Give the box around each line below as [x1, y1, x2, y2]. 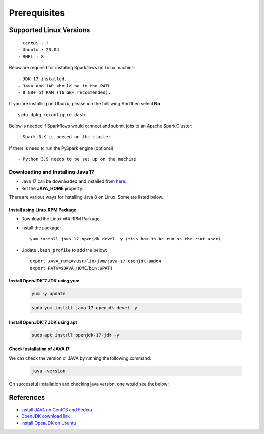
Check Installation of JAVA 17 [9, 346, 70, 352]
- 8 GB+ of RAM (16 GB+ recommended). [18, 89, 111, 95]
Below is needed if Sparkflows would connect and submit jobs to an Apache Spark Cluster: [9, 123, 193, 129]
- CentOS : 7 [18, 40, 49, 46]
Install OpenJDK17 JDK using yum [9, 278, 80, 283]
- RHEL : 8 [18, 54, 44, 60]
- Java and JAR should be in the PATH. [18, 83, 113, 88]
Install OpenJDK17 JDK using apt [9, 319, 78, 325]
